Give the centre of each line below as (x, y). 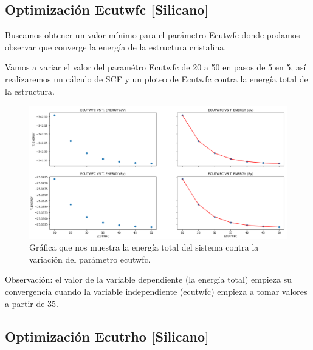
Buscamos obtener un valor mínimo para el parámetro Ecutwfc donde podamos (153, 35)
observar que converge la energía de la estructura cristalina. (116, 46)
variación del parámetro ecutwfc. (90, 259)
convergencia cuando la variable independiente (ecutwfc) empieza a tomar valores (156, 291)
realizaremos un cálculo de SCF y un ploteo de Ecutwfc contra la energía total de (156, 79)
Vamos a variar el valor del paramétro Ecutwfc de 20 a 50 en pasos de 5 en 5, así (156, 67)
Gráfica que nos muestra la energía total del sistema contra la (144, 247)
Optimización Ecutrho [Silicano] (107, 336)
